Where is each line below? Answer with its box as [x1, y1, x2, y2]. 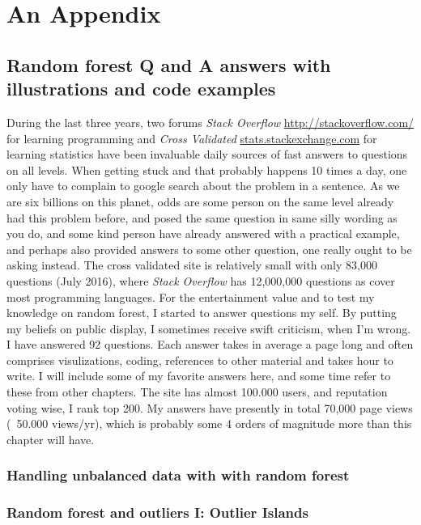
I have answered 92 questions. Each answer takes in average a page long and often [6, 336, 414, 353]
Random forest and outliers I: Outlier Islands [6, 502, 308, 523]
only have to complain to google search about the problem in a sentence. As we [6, 177, 400, 194]
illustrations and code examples [6, 76, 276, 101]
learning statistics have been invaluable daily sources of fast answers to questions [6, 146, 408, 163]
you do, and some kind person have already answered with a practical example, [6, 225, 400, 242]
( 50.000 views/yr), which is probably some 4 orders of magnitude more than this [6, 415, 412, 432]
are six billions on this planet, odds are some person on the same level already [6, 193, 394, 210]
